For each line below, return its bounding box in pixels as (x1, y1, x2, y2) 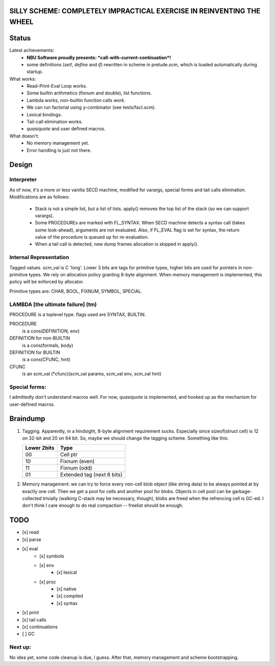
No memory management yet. (26, 140, 89, 146)
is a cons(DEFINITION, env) (22, 328, 80, 334)
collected (22, 495, 42, 502)
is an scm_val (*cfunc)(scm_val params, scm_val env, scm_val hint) (22, 371, 161, 377)
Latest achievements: (9, 47, 54, 54)
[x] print (22, 609, 39, 616)
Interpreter (9, 176, 37, 183)
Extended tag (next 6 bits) (60, 471, 123, 478)
